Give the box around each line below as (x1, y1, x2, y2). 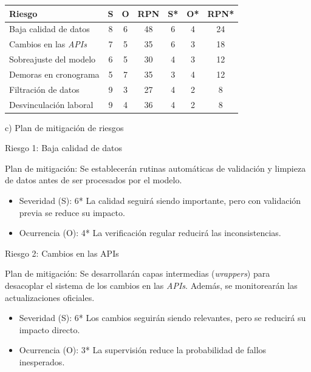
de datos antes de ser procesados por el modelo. (5, 174, 182, 186)
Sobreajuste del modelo (9, 53, 96, 66)
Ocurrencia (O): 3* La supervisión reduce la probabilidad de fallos (19, 343, 267, 356)
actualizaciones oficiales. (5, 291, 95, 303)
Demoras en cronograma (9, 67, 100, 80)
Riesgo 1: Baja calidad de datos (5, 141, 123, 154)
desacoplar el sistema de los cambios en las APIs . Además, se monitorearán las (5, 279, 298, 291)
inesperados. (19, 355, 65, 368)
